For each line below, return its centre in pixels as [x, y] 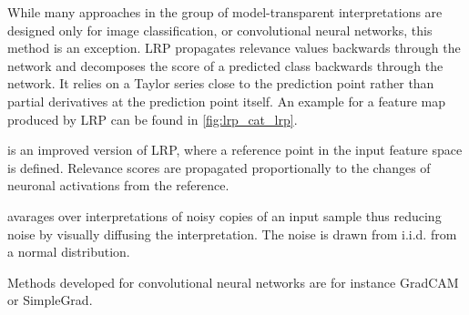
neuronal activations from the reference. [118, 185]
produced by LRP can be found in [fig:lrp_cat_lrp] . [153, 119]
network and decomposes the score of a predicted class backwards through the [225, 65]
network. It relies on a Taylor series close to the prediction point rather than [221, 83]
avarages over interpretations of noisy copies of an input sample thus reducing [224, 215]
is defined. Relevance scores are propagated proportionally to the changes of [219, 167]
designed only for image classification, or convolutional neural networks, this [220, 30]
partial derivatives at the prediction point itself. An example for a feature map [227, 101]
